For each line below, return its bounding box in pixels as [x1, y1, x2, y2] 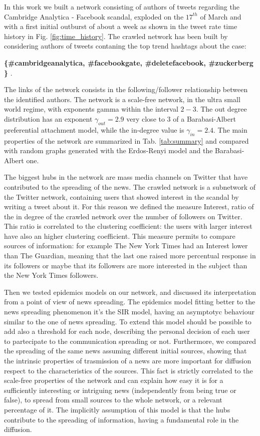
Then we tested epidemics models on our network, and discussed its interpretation [4, 286, 256, 297]
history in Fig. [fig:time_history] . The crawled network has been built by [4, 31, 228, 41]
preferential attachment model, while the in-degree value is [4, 124, 184, 135]
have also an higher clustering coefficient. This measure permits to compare [4, 230, 235, 241]
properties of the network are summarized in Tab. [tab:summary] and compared [4, 135, 249, 146]
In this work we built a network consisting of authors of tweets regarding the [4, 2, 239, 12]
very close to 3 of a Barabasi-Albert [126, 113, 236, 124]
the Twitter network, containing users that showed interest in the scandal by [4, 191, 239, 202]
